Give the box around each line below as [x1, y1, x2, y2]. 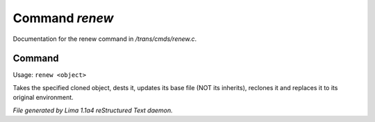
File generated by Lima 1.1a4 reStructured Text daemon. [12, 106, 173, 114]
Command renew [12, 10, 114, 26]
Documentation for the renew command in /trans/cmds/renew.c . [12, 35, 197, 43]
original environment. [12, 94, 74, 102]
